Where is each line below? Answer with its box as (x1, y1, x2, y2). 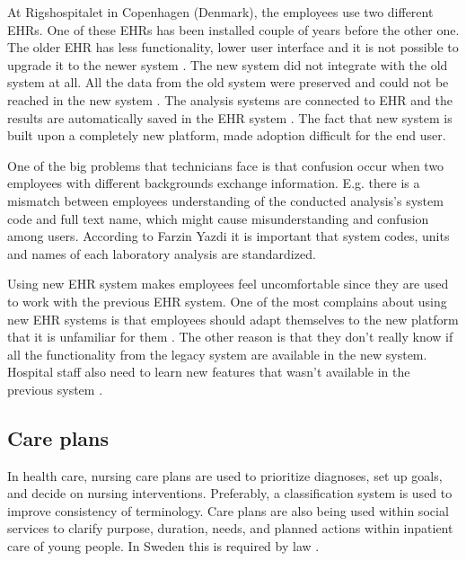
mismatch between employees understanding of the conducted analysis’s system (7, 191, 444, 209)
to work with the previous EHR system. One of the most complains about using (7, 291, 447, 310)
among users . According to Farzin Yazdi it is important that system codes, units (7, 227, 450, 245)
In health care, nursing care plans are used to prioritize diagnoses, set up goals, (7, 466, 443, 485)
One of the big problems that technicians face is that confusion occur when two (7, 156, 444, 174)
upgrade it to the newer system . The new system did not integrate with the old (7, 55, 448, 74)
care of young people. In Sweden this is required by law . (7, 537, 320, 556)
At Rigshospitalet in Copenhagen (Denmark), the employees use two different (7, 3, 434, 21)
